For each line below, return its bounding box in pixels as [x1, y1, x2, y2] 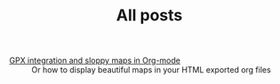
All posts [116, 5, 183, 26]
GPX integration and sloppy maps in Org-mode [9, 55, 180, 66]
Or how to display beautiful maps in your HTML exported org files [31, 65, 271, 75]
